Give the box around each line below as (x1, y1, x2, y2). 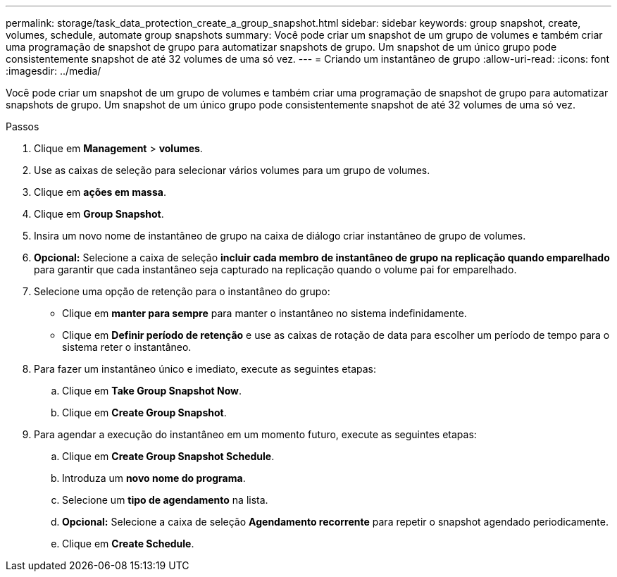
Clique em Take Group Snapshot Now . (62, 385, 242, 397)
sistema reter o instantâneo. (62, 341, 192, 353)
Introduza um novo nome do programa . (62, 472, 246, 484)
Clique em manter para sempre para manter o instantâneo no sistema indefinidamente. (62, 307, 467, 319)
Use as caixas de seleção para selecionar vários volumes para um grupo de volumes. (34, 164, 430, 176)
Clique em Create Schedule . (62, 538, 194, 550)
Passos (6, 120, 39, 132)
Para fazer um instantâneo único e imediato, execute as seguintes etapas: (34, 363, 377, 375)
